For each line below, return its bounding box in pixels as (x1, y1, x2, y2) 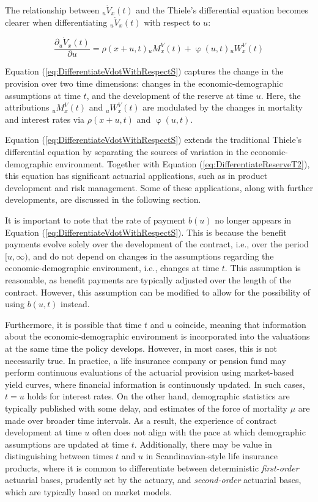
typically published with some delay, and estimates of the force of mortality (5, 401, 287, 414)
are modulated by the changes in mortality (142, 101, 303, 114)
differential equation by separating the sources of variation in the (5, 145, 248, 158)
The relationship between (5, 4, 100, 16)
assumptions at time (5, 89, 81, 101)
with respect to (144, 15, 201, 28)
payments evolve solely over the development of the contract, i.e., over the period (5, 238, 309, 250)
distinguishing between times (5, 449, 113, 462)
